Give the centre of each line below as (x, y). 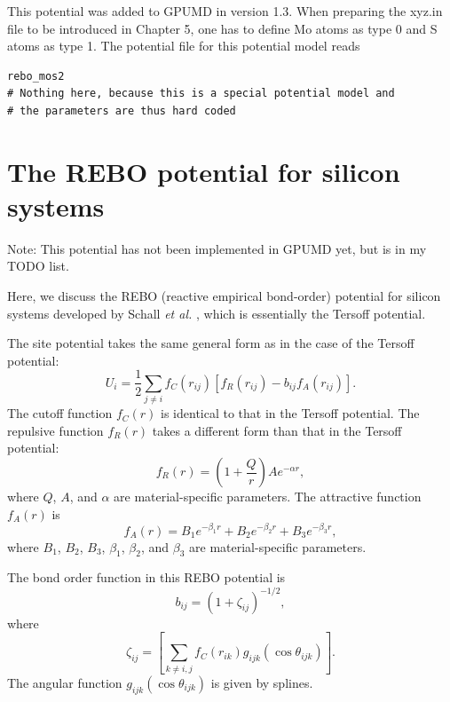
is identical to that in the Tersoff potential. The (290, 413)
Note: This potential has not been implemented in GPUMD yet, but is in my (217, 248)
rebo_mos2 (36, 76)
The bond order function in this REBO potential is (146, 577)
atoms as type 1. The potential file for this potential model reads (184, 46)
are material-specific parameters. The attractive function (268, 497)
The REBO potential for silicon (204, 171)
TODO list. (38, 266)
